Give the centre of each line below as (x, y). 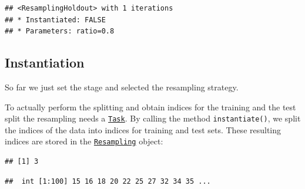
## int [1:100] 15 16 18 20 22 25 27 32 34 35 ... (108, 181)
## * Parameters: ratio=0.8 (60, 31)
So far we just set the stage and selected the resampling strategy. (122, 87)
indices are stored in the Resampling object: (84, 141)
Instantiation (45, 63)
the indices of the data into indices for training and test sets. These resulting (143, 129)
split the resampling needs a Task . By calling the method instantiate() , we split (153, 118)
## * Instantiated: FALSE (55, 20)
